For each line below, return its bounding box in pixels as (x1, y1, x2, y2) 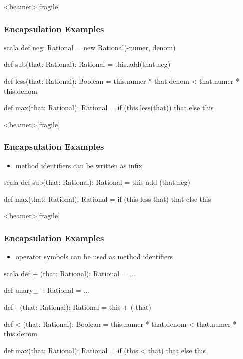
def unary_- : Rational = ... (4, 285, 89, 295)
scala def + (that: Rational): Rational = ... (4, 268, 135, 278)
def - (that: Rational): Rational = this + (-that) (4, 301, 151, 312)
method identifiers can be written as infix (15, 160, 142, 170)
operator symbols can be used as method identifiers (15, 251, 173, 262)
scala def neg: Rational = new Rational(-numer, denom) (4, 42, 176, 52)
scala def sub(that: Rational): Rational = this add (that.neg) (4, 177, 190, 187)
